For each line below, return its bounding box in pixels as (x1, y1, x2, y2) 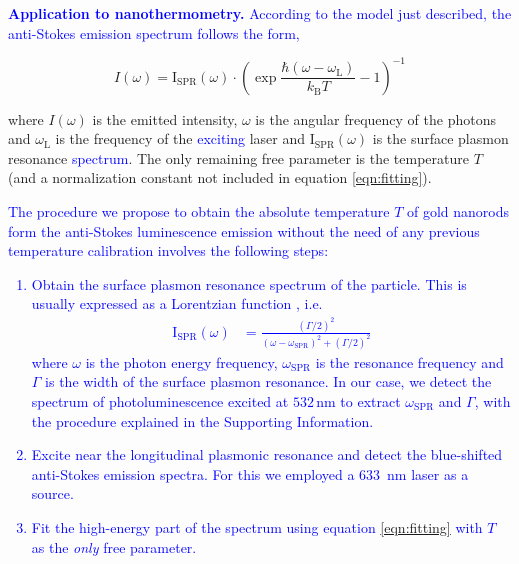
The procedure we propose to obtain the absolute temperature (8, 201, 390, 222)
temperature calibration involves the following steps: (8, 240, 329, 261)
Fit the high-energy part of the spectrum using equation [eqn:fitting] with (31, 516, 483, 537)
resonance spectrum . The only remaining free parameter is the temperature (8, 147, 469, 168)
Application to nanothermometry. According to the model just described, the (8, 3, 512, 23)
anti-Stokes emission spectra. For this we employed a (31, 463, 355, 484)
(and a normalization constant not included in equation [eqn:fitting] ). (8, 167, 432, 188)
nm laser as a (387, 463, 469, 484)
